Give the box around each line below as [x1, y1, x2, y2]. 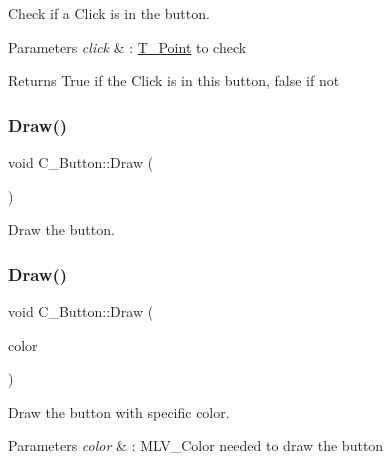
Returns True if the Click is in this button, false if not [8, 70, 340, 91]
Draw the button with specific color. [8, 401, 230, 422]
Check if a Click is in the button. [8, 3, 210, 23]
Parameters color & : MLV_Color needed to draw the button [8, 435, 384, 456]
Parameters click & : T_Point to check [8, 36, 247, 57]
